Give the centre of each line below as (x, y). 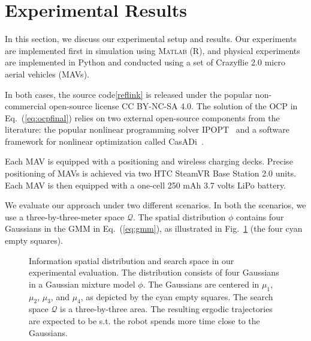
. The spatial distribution (179, 216)
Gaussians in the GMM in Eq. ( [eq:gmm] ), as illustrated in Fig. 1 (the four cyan (154, 228)
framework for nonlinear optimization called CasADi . (104, 141)
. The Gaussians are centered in (201, 284)
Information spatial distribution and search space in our (132, 260)
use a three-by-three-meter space (65, 216)
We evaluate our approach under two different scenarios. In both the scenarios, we (155, 205)
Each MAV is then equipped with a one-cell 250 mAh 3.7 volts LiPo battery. (145, 185)
